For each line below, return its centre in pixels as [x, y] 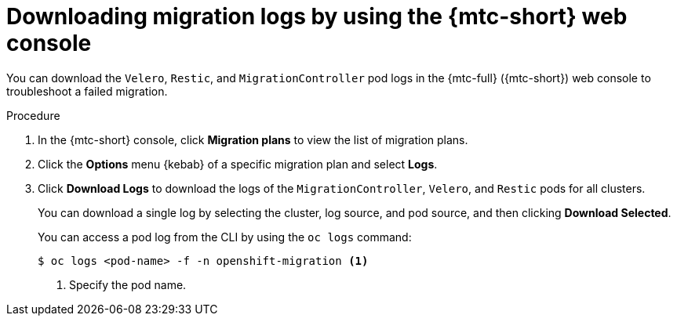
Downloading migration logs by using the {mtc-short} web [317, 16]
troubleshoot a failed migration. [87, 91]
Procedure [33, 115]
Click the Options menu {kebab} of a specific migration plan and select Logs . [238, 164]
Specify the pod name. [128, 284]
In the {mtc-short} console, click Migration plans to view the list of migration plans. [253, 139]
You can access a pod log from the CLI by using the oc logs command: [225, 237]
